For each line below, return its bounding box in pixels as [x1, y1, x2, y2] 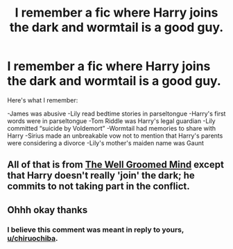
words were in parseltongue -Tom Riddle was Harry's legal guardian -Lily [7, 116, 216, 125]
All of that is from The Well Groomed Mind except [7, 159, 224, 171]
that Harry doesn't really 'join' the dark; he [7, 169, 196, 181]
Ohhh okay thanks [7, 204, 88, 216]
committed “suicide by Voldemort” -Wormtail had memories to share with [7, 124, 216, 132]
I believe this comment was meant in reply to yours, [7, 225, 184, 234]
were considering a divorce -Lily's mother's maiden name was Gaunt [7, 138, 205, 147]
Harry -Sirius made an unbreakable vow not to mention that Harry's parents [7, 131, 223, 140]
